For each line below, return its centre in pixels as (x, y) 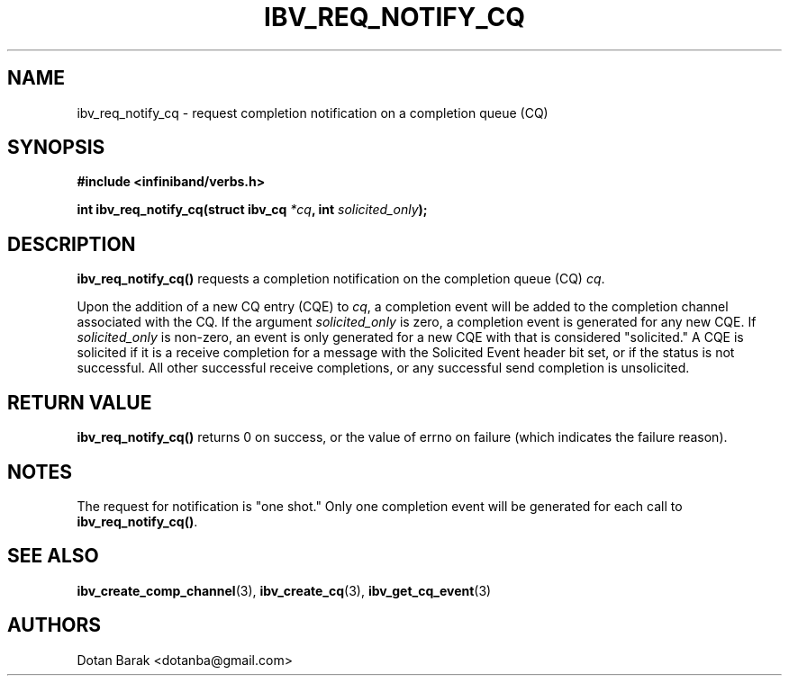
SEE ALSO (53, 556)
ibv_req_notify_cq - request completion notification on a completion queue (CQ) (313, 112)
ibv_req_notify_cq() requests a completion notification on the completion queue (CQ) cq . (341, 279)
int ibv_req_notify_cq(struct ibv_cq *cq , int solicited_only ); (252, 210)
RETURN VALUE (80, 402)
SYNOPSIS (56, 148)
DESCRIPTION (72, 244)
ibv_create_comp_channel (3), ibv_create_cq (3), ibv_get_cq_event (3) (284, 590)
